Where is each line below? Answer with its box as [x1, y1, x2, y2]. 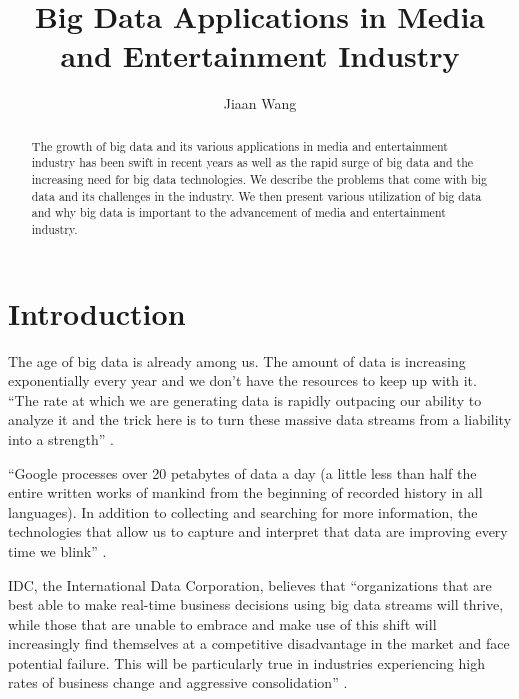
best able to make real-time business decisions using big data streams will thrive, [8, 594, 504, 615]
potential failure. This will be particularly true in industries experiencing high [8, 652, 485, 673]
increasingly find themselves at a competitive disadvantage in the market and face [8, 633, 510, 654]
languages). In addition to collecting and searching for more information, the [8, 501, 478, 522]
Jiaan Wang [223, 93, 297, 114]
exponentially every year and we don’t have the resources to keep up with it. [8, 370, 477, 391]
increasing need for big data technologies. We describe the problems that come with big [31, 171, 487, 188]
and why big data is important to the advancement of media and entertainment [31, 204, 446, 221]
